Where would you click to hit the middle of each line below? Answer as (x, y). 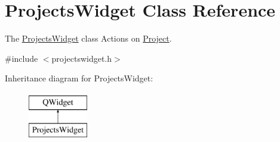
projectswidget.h (82, 58)
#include (21, 58)
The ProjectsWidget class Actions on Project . (88, 38)
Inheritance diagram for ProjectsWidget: (79, 78)
